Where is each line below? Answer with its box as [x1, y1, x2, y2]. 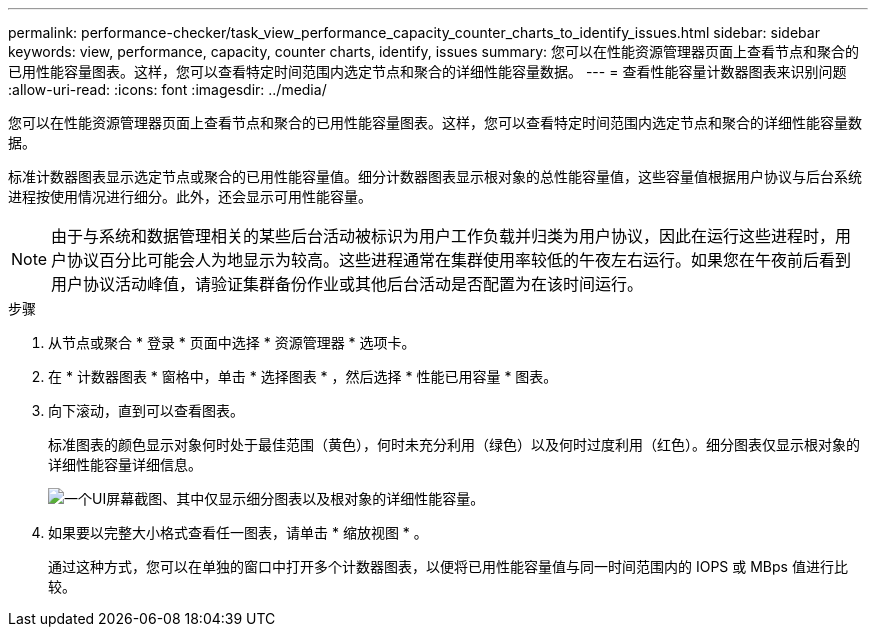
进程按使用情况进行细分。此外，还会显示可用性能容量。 [8, 188, 372, 205]
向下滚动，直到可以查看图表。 [48, 402, 244, 419]
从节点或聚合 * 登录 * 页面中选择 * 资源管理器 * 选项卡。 [48, 334, 416, 351]
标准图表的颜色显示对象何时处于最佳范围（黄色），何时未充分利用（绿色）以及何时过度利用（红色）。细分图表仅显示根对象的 [48, 436, 860, 453]
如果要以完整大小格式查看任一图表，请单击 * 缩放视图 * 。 [48, 524, 428, 541]
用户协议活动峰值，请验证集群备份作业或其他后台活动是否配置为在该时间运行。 [51, 274, 644, 294]
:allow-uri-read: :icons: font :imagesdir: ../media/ [8, 81, 327, 98]
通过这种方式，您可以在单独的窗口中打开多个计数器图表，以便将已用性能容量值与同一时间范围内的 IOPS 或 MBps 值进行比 [48, 558, 848, 575]
